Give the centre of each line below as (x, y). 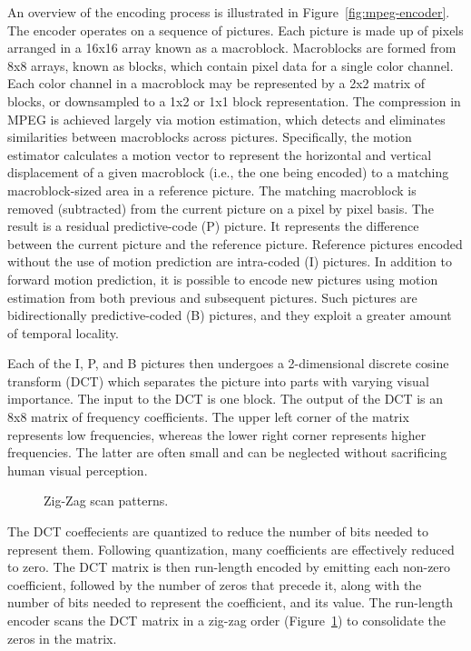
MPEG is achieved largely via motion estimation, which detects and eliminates (226, 119)
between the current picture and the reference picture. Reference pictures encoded (235, 243)
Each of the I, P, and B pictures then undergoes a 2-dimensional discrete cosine (228, 363)
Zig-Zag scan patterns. (106, 501)
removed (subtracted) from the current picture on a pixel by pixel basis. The (221, 208)
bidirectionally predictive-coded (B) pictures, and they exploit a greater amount (230, 315)
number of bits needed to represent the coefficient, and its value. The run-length (231, 602)
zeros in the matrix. (62, 638)
